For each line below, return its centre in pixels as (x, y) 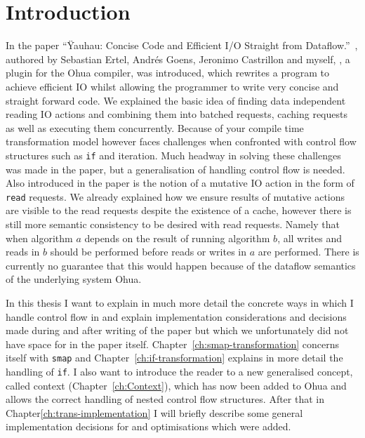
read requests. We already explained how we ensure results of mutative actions (175, 196)
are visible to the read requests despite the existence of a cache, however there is (179, 210)
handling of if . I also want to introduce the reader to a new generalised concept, (179, 371)
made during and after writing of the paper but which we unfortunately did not (177, 330)
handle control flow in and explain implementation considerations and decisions (176, 316)
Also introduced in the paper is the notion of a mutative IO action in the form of (180, 183)
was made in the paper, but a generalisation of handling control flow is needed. (175, 169)
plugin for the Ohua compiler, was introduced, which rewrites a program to (167, 73)
